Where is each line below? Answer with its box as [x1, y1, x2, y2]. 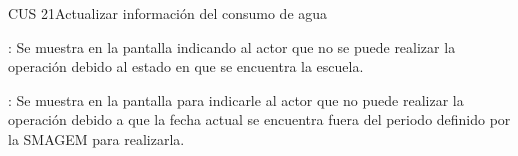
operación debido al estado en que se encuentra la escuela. [8, 56, 364, 77]
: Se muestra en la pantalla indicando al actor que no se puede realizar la [8, 36, 456, 57]
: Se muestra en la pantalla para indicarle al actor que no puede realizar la [8, 89, 464, 110]
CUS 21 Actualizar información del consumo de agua [8, 3, 328, 23]
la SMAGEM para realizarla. [8, 128, 185, 149]
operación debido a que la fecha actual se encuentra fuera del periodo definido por [8, 109, 511, 130]
